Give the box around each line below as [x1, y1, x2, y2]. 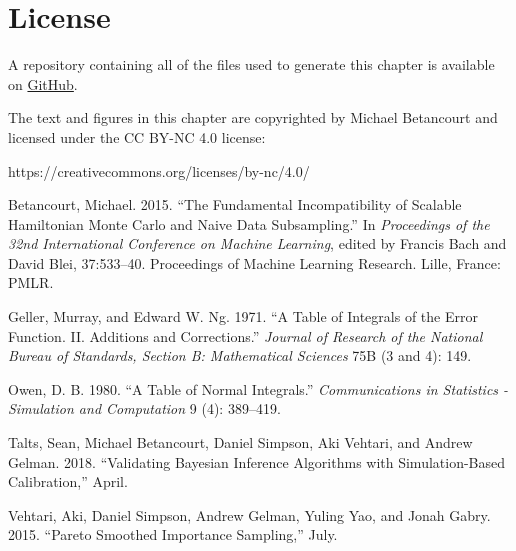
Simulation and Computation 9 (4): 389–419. [8, 398, 281, 419]
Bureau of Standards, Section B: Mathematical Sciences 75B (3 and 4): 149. [8, 345, 472, 366]
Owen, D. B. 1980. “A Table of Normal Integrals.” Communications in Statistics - [8, 378, 509, 399]
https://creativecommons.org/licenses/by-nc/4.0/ [8, 160, 310, 181]
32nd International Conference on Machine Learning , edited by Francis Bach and [8, 233, 507, 254]
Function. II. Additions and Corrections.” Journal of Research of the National [8, 325, 483, 346]
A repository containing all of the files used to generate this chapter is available [8, 54, 495, 75]
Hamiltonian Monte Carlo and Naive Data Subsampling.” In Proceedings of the [8, 213, 490, 234]
